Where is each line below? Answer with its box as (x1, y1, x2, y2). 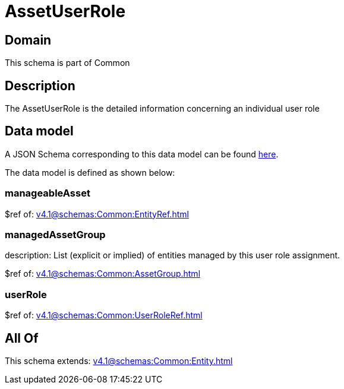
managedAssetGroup (5, 228, 106, 241)
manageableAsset (5, 187, 90, 200)
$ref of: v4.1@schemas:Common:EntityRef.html (5, 208, 189, 219)
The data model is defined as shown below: (5, 167, 175, 178)
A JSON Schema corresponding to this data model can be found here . (5, 148, 279, 159)
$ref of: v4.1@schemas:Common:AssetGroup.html (5, 268, 201, 279)
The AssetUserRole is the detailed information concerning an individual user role (5, 103, 320, 114)
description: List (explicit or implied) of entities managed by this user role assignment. (5, 250, 340, 261)
